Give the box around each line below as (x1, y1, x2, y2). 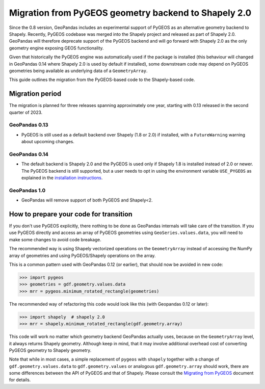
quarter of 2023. (9, 109, 43, 115)
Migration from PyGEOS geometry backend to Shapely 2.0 (9, 7, 252, 18)
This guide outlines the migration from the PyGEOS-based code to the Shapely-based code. (9, 77, 195, 83)
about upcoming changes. (21, 139, 75, 145)
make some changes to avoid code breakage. (9, 236, 102, 242)
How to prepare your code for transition (9, 210, 132, 218)
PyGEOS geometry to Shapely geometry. (9, 347, 92, 353)
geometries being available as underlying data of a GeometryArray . (9, 68, 148, 74)
